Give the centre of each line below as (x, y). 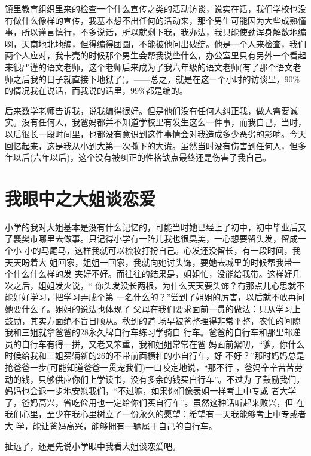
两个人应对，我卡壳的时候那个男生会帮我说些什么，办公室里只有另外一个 (147, 55)
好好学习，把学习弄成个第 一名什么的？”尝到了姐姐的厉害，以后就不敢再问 (159, 297)
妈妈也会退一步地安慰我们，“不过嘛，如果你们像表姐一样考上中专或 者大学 (151, 391)
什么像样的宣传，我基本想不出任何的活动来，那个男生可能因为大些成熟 (159, 20)
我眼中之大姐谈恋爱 (80, 198)
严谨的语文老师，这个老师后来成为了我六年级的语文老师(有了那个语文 (157, 67)
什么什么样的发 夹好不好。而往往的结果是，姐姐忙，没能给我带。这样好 (153, 274)
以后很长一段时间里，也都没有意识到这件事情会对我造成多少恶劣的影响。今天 (155, 133)
